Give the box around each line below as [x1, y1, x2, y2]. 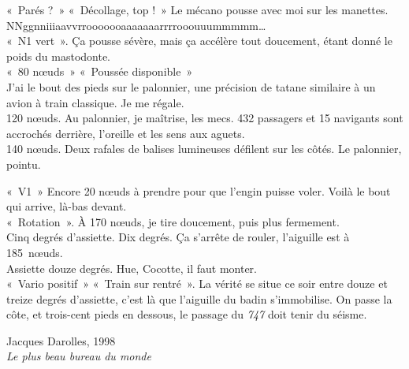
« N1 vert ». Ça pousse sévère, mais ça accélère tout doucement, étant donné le [6, 32, 392, 49]
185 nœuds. [6, 244, 63, 260]
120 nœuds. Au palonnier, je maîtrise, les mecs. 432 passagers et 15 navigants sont [6, 110, 403, 126]
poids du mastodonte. [6, 47, 111, 64]
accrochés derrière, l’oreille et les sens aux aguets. [6, 125, 245, 141]
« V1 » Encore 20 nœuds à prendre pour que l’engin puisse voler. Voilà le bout [6, 182, 391, 199]
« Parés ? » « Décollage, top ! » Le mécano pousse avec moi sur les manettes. [6, 2, 389, 17]
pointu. [6, 155, 41, 172]
